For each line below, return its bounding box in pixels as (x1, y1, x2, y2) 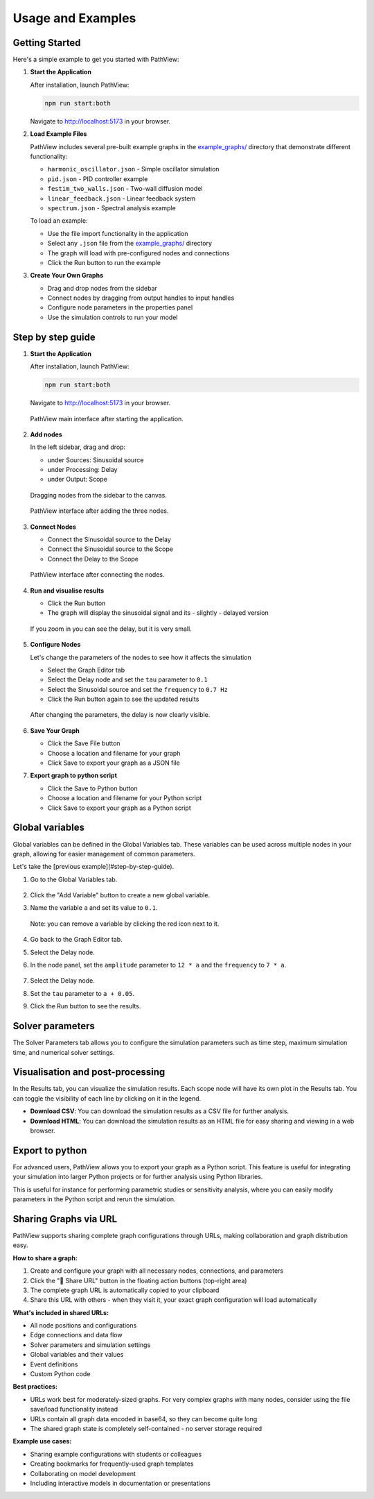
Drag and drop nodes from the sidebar (47, 284, 157, 292)
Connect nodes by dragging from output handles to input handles (47, 294, 235, 302)
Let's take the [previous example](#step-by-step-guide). (12, 863, 175, 871)
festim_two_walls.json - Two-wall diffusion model (47, 185, 203, 193)
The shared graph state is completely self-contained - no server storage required (30, 1424, 262, 1432)
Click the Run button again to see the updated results (47, 695, 199, 704)
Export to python (12, 1144, 87, 1156)
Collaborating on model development (30, 1469, 136, 1477)
